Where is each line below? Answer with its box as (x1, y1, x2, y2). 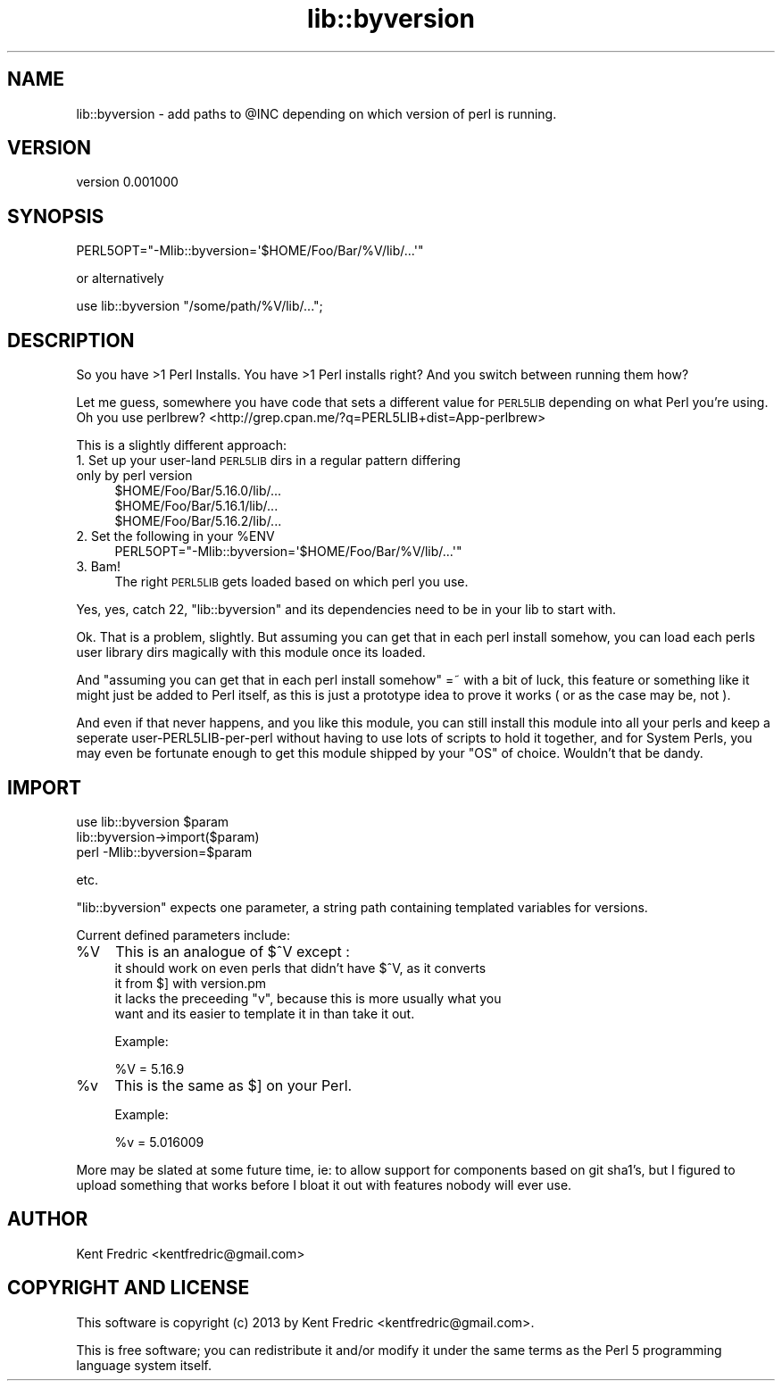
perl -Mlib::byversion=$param (76, 844, 253, 860)
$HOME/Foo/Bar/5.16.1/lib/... (114, 498, 279, 514)
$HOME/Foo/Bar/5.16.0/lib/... (114, 483, 282, 499)
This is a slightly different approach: (76, 437, 287, 453)
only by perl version (76, 468, 193, 484)
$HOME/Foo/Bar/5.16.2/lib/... (114, 513, 282, 529)
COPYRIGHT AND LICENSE (7, 1276, 250, 1300)
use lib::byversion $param (76, 813, 229, 829)
